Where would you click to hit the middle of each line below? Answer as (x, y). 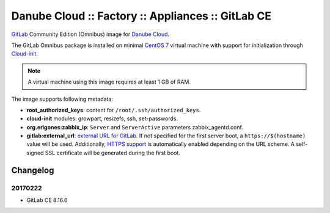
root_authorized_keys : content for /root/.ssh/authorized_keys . (114, 110)
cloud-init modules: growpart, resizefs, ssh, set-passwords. (102, 118)
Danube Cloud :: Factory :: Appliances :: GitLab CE (141, 16)
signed (35, 153)
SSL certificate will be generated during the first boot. (112, 153)
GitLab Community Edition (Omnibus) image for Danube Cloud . (90, 34)
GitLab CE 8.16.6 (47, 200)
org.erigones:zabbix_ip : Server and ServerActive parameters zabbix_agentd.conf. (135, 127)
